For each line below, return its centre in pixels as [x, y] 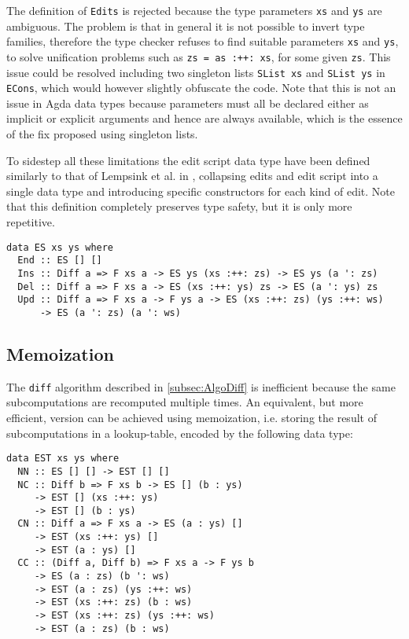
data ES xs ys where [60, 247]
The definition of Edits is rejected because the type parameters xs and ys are [194, 10]
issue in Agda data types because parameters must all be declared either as [188, 103]
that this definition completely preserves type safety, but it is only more [179, 206]
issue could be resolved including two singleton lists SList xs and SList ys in [196, 72]
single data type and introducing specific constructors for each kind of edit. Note [201, 191]
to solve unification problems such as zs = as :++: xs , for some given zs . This [199, 56]
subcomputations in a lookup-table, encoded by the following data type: [180, 433]
